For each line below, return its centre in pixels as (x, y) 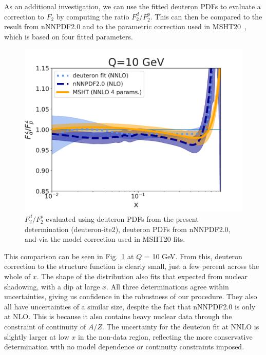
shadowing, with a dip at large (52, 286)
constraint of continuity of (45, 326)
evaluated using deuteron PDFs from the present (122, 218)
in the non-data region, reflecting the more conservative (165, 336)
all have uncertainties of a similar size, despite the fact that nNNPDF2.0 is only (130, 306)
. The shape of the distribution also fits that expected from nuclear (142, 276)
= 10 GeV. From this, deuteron (193, 256)
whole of (17, 276)
